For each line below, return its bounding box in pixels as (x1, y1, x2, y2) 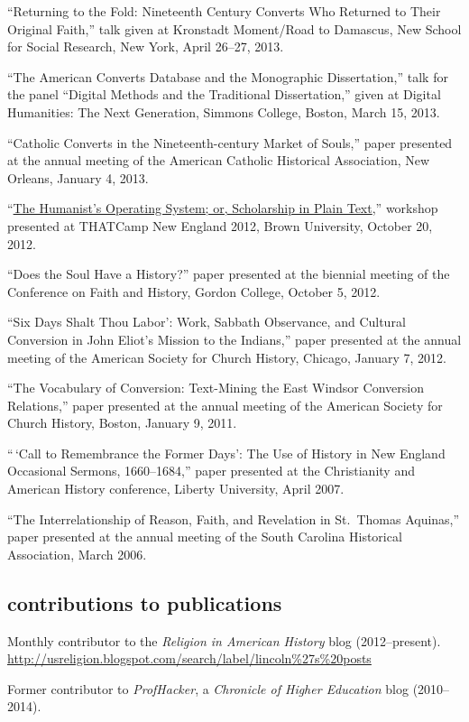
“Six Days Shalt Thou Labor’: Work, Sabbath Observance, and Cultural (7, 312, 406, 331)
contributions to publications (7, 588, 282, 616)
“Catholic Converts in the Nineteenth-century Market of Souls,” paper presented (7, 133, 453, 152)
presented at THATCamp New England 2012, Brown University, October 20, (7, 216, 433, 235)
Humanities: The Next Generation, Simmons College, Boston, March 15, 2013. (7, 102, 440, 121)
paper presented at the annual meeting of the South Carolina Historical (7, 527, 402, 546)
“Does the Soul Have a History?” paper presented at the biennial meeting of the (7, 264, 450, 283)
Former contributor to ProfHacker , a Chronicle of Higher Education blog (7, 679, 409, 698)
